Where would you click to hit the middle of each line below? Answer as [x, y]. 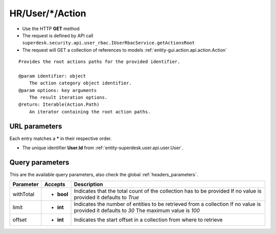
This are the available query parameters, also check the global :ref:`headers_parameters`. [104, 175]
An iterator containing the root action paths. [90, 112]
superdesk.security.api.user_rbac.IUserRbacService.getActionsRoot [109, 43]
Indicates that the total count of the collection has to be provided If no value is [168, 191]
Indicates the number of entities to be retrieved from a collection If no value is [167, 204]
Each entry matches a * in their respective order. [61, 138]
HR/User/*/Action [48, 13]
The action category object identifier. [80, 83]
